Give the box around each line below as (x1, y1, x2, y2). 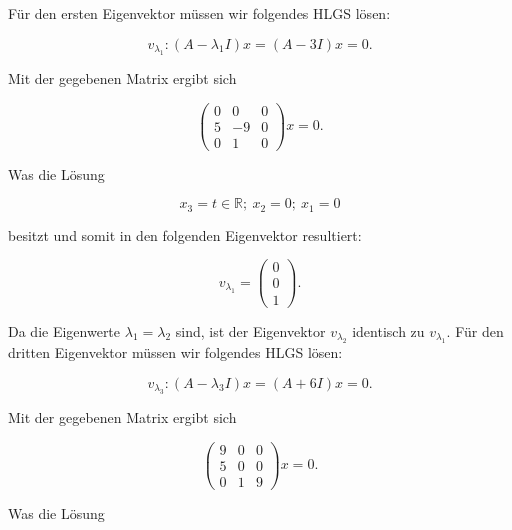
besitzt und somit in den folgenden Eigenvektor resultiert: (8, 224, 362, 245)
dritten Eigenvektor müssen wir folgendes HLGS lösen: (8, 341, 343, 362)
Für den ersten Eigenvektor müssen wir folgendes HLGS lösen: (8, 3, 391, 23)
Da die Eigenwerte (8, 320, 121, 341)
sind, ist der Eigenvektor (175, 320, 326, 341)
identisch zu (352, 320, 425, 341)
